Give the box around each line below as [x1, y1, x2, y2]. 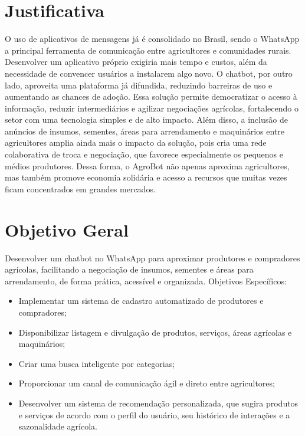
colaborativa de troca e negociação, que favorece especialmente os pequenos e [5, 148, 283, 160]
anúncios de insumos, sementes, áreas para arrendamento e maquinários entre [5, 124, 285, 137]
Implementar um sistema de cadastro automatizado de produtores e [18, 294, 264, 307]
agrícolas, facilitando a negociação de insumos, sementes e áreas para [5, 263, 254, 276]
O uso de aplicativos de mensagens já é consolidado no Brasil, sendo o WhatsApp [5, 32, 300, 45]
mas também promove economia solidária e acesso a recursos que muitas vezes [5, 171, 287, 183]
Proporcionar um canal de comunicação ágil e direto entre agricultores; [18, 377, 275, 389]
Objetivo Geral [5, 217, 129, 241]
